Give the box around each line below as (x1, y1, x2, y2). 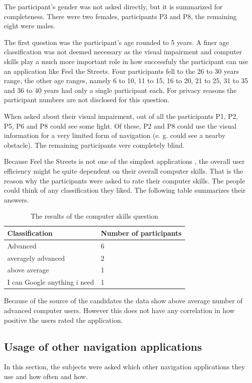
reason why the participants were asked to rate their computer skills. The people (4, 175, 245, 185)
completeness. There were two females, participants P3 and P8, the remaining (4, 11, 237, 21)
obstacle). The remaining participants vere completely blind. (4, 139, 185, 150)
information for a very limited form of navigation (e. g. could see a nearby (4, 130, 226, 140)
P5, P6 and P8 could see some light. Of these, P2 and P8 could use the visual (4, 120, 237, 131)
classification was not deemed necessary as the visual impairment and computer (4, 46, 242, 57)
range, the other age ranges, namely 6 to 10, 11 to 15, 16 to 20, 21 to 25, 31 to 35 (4, 75, 248, 86)
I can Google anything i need (7, 277, 94, 287)
